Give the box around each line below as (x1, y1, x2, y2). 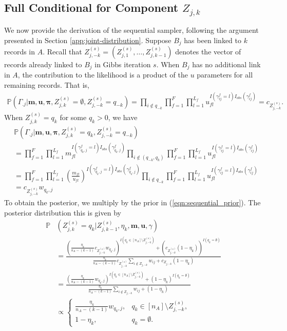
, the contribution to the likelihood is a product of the (17, 69, 188, 80)
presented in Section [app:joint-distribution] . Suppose (4, 34, 171, 45)
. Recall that (43, 46, 82, 57)
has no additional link (192, 59, 261, 70)
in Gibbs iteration (94, 59, 151, 70)
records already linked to (4, 59, 82, 70)
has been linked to (184, 34, 242, 45)
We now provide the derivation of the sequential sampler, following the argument (4, 24, 259, 35)
